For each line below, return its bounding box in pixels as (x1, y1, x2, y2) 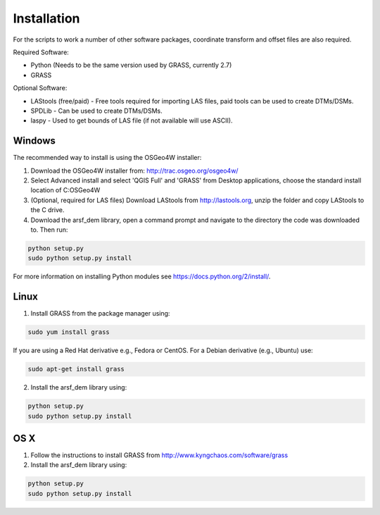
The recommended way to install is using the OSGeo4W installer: (13, 154, 202, 162)
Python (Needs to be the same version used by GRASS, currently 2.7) (30, 61, 232, 70)
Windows (13, 135, 56, 147)
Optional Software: (13, 84, 68, 92)
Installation (13, 11, 80, 26)
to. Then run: (30, 225, 68, 234)
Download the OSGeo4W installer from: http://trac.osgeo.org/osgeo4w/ (30, 166, 239, 175)
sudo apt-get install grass (27, 365, 125, 373)
